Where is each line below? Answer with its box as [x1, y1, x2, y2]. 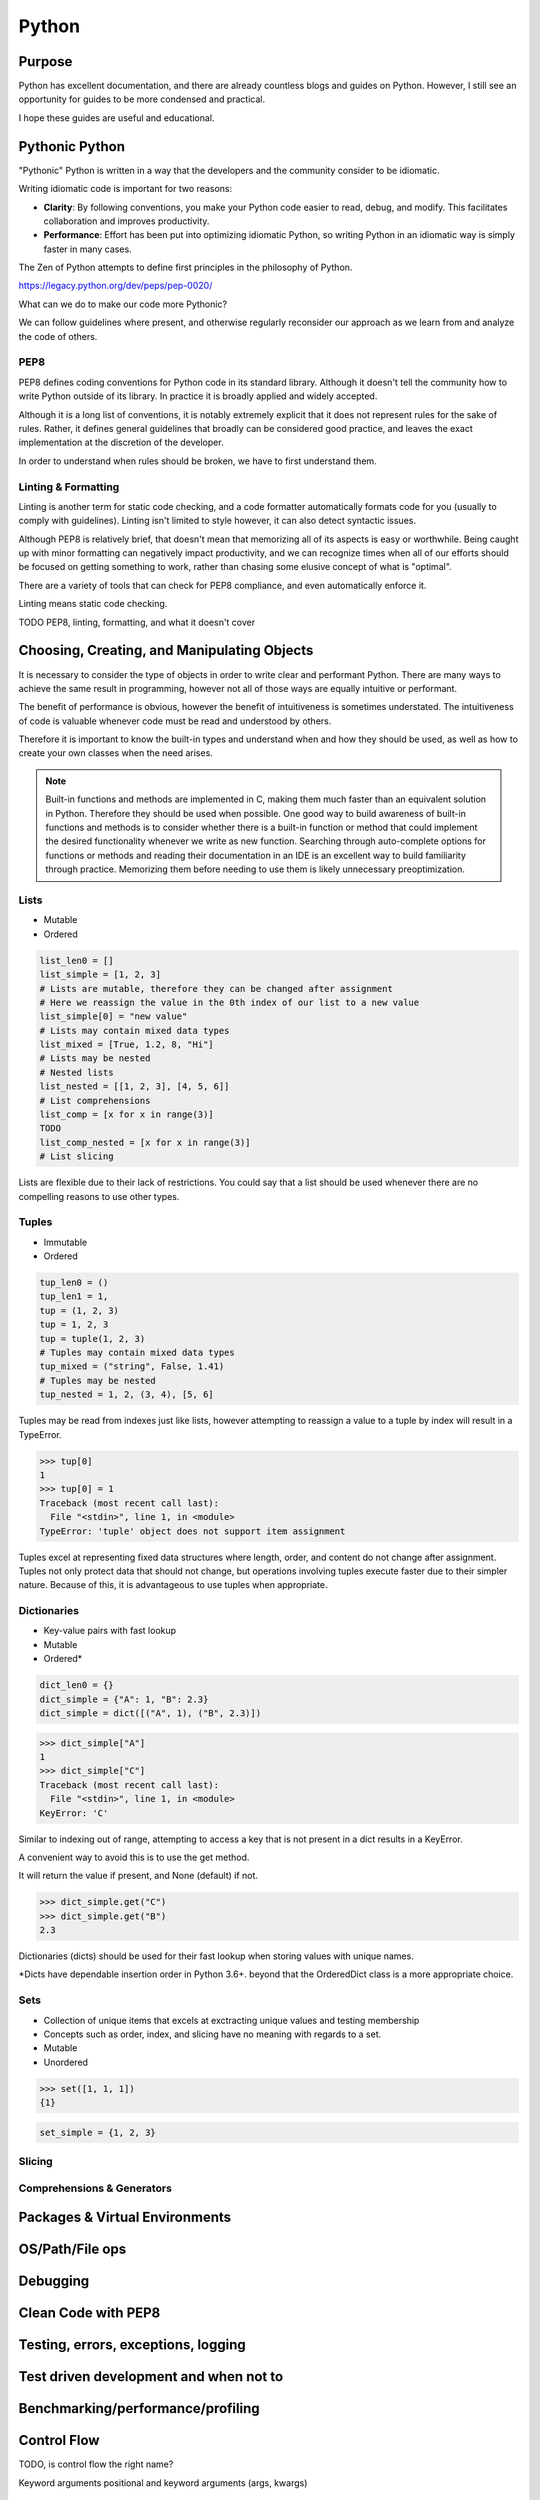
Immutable [43, 1236, 88, 1248]
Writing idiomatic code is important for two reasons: [18, 183, 233, 195]
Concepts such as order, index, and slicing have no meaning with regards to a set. [43, 2028, 382, 2040]
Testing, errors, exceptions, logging [18, 2336, 247, 2354]
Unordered [43, 2056, 89, 2068]
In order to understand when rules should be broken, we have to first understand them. [18, 455, 377, 467]
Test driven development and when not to [18, 2368, 284, 2385]
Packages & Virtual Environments [18, 2209, 232, 2226]
